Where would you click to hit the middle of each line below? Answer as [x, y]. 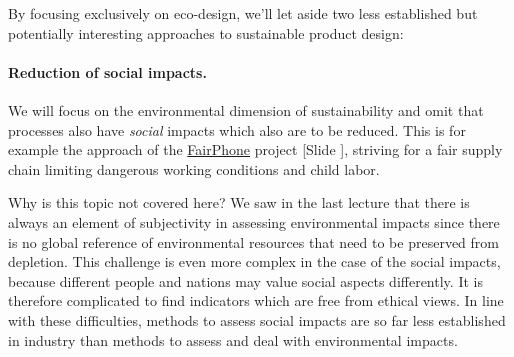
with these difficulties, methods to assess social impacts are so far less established [257, 319]
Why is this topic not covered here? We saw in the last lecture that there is [239, 202]
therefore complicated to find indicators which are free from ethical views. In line [256, 300]
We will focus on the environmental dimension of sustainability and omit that [246, 109]
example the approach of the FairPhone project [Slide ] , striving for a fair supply [255, 149]
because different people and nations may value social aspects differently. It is [245, 280]
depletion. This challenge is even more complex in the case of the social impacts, [254, 261]
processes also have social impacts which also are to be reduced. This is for [237, 129]
